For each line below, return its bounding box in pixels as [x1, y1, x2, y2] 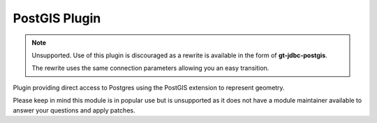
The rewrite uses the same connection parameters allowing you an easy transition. [31, 64, 269, 73]
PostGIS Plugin [13, 10, 101, 26]
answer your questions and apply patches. [13, 106, 135, 115]
